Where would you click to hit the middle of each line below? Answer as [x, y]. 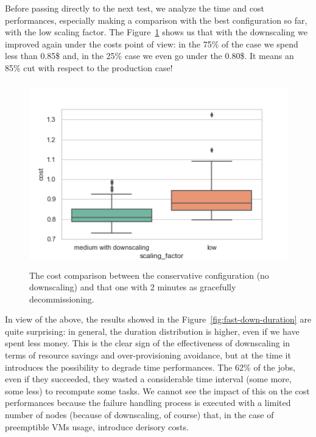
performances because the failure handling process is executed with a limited [148, 403]
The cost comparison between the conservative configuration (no [149, 275]
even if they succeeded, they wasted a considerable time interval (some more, [148, 379]
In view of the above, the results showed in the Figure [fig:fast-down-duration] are [158, 319]
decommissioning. [62, 299]
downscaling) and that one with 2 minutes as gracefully [133, 287]
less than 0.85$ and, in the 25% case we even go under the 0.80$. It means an [149, 56]
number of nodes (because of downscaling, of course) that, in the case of [139, 415]
